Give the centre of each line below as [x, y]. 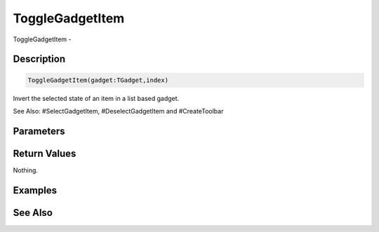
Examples [35, 190]
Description [39, 59]
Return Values [45, 153]
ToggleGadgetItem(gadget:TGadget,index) [98, 80]
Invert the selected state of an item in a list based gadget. [96, 98]
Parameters [39, 131]
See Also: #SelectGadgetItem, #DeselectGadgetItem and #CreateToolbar [118, 111]
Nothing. [26, 170]
